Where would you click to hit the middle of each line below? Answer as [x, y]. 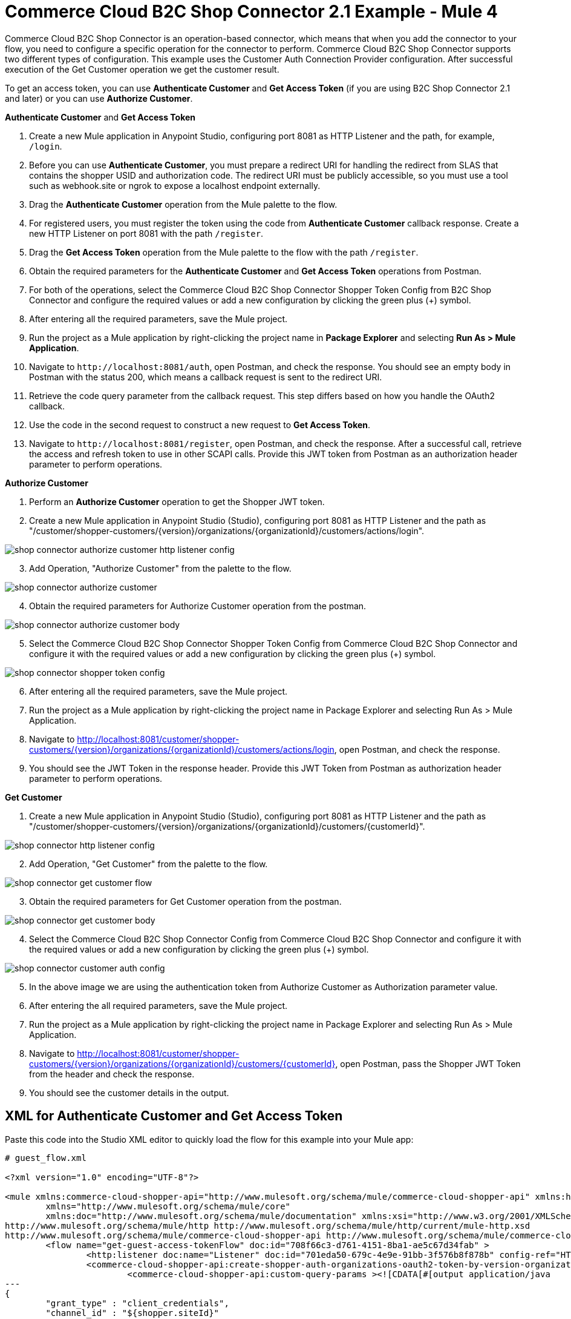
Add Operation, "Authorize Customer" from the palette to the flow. [160, 568]
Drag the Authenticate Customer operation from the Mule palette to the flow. [183, 204]
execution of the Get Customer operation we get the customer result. [142, 69]
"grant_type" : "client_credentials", [137, 1303]
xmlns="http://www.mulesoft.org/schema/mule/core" [168, 1206]
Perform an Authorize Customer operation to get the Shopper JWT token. [177, 501]
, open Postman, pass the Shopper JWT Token [428, 1063]
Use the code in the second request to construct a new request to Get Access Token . [200, 425]
